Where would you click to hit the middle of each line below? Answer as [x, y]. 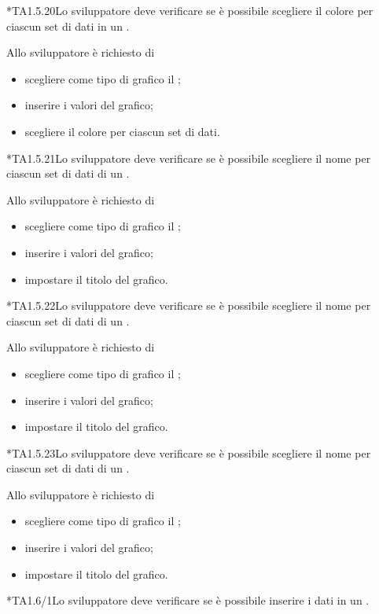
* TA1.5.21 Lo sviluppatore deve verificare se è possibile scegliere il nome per [189, 158]
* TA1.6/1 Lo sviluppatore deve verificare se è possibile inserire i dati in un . [188, 600]
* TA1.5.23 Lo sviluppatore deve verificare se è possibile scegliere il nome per [189, 452]
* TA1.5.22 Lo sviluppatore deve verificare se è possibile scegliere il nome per [189, 305]
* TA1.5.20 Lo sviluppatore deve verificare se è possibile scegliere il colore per [190, 10]
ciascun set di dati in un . [68, 26]
